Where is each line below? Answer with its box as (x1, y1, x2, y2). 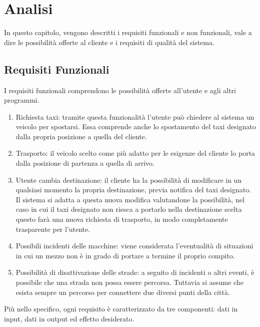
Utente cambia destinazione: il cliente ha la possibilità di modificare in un (15, 174, 242, 185)
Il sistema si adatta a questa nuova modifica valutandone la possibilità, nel (15, 194, 244, 204)
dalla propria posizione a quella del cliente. (15, 131, 147, 141)
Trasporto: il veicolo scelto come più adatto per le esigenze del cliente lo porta (15, 148, 255, 158)
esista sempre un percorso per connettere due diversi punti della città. (15, 286, 230, 297)
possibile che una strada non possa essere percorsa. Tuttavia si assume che (15, 277, 243, 287)
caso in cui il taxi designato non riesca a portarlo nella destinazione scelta (15, 204, 242, 214)
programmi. (4, 95, 39, 105)
